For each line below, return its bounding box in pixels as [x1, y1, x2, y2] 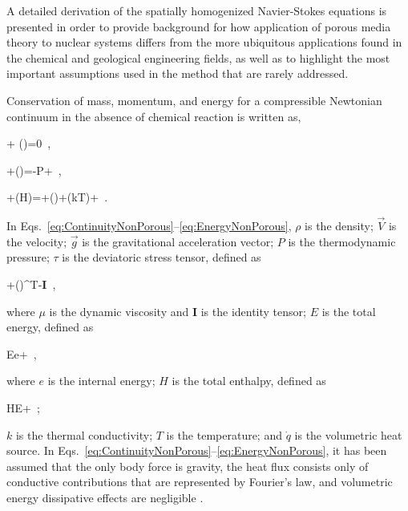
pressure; [6, 249, 50, 266]
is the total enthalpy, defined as [172, 372, 326, 389]
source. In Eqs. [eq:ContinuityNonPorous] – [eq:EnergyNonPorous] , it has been [6, 442, 387, 459]
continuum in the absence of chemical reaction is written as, [6, 107, 301, 124]
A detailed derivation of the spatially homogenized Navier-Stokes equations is [6, 2, 387, 18]
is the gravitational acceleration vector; [82, 233, 274, 249]
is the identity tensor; [200, 302, 306, 319]
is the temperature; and [166, 426, 282, 443]
